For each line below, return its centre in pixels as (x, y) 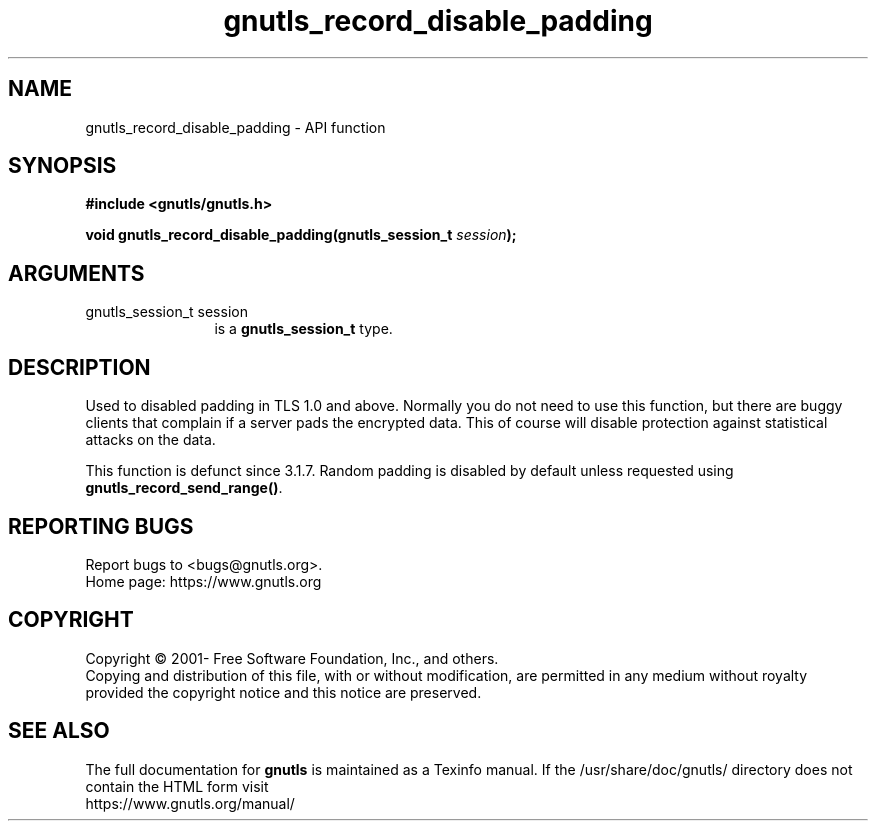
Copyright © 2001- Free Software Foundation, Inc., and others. (292, 658)
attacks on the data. (150, 440)
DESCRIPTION (79, 367)
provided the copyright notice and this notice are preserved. (283, 692)
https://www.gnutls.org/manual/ (190, 803)
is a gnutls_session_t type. (303, 329)
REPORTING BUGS (101, 526)
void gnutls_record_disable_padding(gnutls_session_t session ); (301, 235)
